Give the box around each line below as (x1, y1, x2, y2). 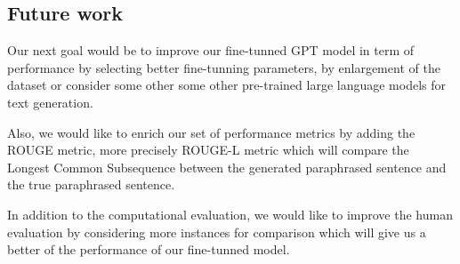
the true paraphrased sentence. (7, 175, 175, 194)
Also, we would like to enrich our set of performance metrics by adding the (7, 123, 416, 141)
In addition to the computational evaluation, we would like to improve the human (7, 204, 453, 223)
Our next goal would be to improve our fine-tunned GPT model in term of (7, 41, 415, 60)
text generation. (7, 92, 93, 111)
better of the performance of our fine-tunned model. (7, 240, 290, 259)
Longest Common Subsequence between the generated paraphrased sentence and (7, 157, 447, 176)
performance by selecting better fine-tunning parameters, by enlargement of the (7, 58, 440, 76)
